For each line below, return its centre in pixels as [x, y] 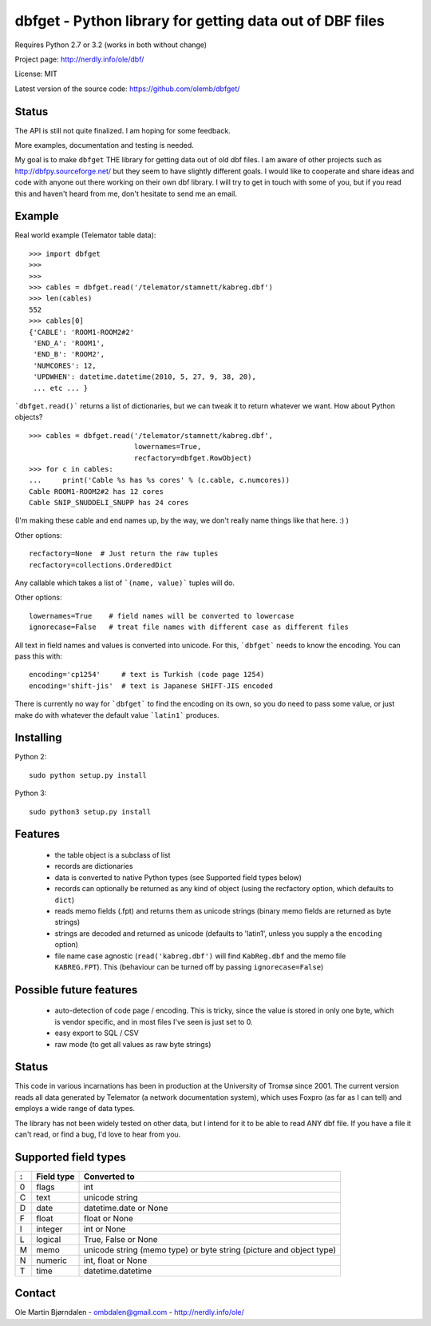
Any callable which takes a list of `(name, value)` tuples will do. [125, 583]
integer [49, 1228]
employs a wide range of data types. [75, 1109]
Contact [35, 1294]
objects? [29, 417]
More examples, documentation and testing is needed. [105, 145]
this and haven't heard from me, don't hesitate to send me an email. [126, 193]
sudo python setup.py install [88, 775]
